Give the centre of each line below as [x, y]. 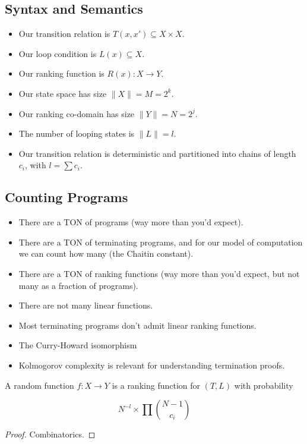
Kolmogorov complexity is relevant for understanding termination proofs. [152, 365]
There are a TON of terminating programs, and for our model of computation [161, 242]
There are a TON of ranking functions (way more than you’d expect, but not [159, 273]
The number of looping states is [77, 133]
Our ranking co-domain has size [77, 113]
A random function [39, 385]
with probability [264, 385]
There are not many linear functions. [86, 305]
